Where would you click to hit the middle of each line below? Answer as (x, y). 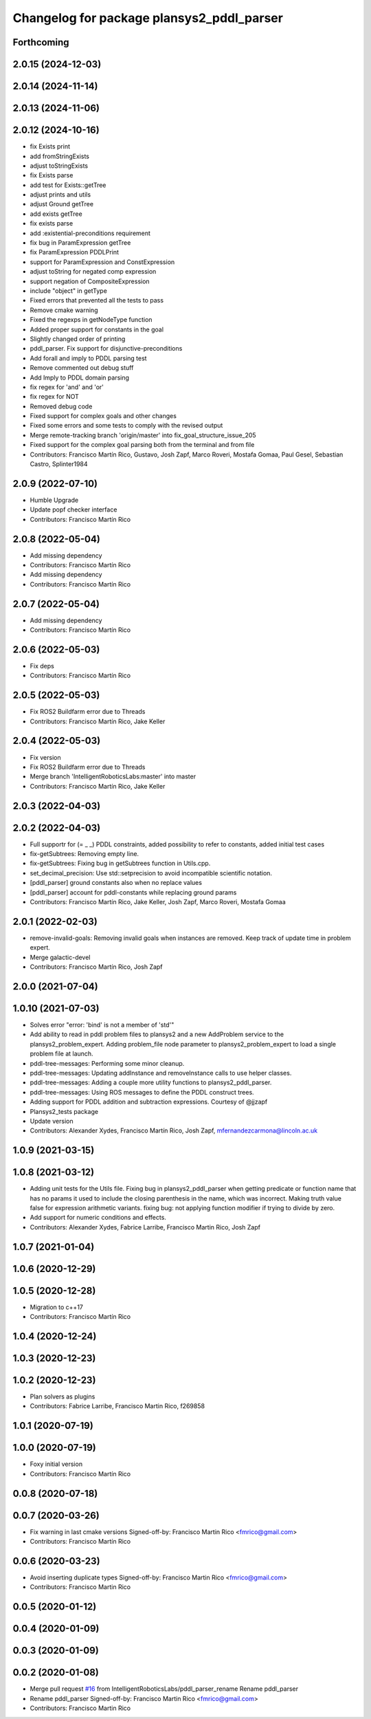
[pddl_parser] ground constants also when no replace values (116, 883)
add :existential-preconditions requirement (90, 233)
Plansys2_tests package (64, 1111)
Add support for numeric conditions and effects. (98, 1218)
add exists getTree (56, 214)
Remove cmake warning (64, 310)
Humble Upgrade (54, 500)
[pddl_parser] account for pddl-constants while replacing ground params (133, 892)
